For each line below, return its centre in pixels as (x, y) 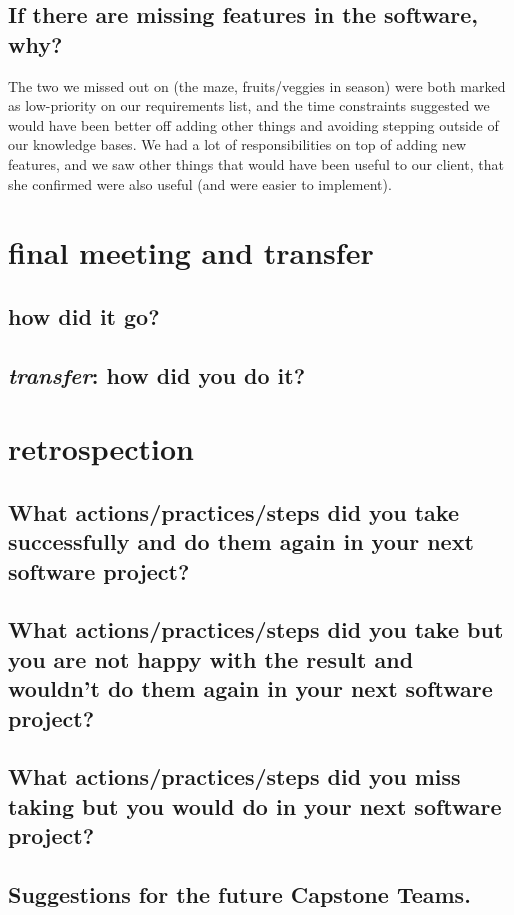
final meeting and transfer (191, 252)
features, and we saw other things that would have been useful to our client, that (256, 163)
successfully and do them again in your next (241, 541)
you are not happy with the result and (211, 658)
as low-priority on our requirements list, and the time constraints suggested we (249, 105)
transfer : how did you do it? (157, 374)
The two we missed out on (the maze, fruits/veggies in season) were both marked (257, 85)
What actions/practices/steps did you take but (256, 629)
